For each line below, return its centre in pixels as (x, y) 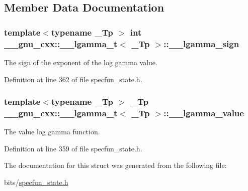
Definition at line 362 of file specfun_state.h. (73, 79)
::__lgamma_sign (201, 43)
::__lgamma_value (204, 113)
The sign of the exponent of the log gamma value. (81, 62)
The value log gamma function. (52, 132)
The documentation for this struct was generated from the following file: (115, 165)
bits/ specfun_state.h (36, 182)
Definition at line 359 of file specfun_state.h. (73, 148)
